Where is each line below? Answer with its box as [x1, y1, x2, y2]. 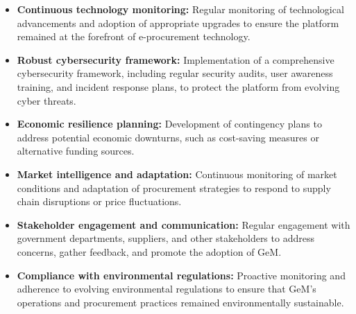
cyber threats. [17, 93, 76, 107]
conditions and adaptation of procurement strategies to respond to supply [17, 180, 331, 195]
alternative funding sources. [17, 143, 135, 158]
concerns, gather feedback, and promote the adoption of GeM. [17, 244, 282, 259]
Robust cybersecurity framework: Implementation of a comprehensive [17, 52, 334, 67]
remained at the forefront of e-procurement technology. [17, 29, 251, 44]
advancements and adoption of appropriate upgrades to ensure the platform [17, 15, 339, 30]
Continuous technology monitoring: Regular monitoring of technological [17, 2, 344, 16]
